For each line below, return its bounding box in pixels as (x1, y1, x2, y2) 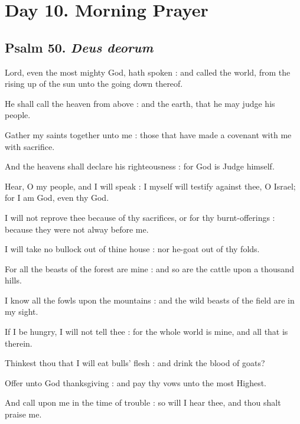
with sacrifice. (5, 140, 55, 152)
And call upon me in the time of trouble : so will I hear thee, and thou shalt (5, 396, 281, 409)
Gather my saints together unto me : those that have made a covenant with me (5, 128, 292, 141)
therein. (5, 337, 32, 349)
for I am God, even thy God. (5, 191, 109, 204)
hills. (5, 274, 22, 286)
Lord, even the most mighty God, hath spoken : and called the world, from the (5, 66, 291, 78)
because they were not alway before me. (5, 223, 149, 235)
